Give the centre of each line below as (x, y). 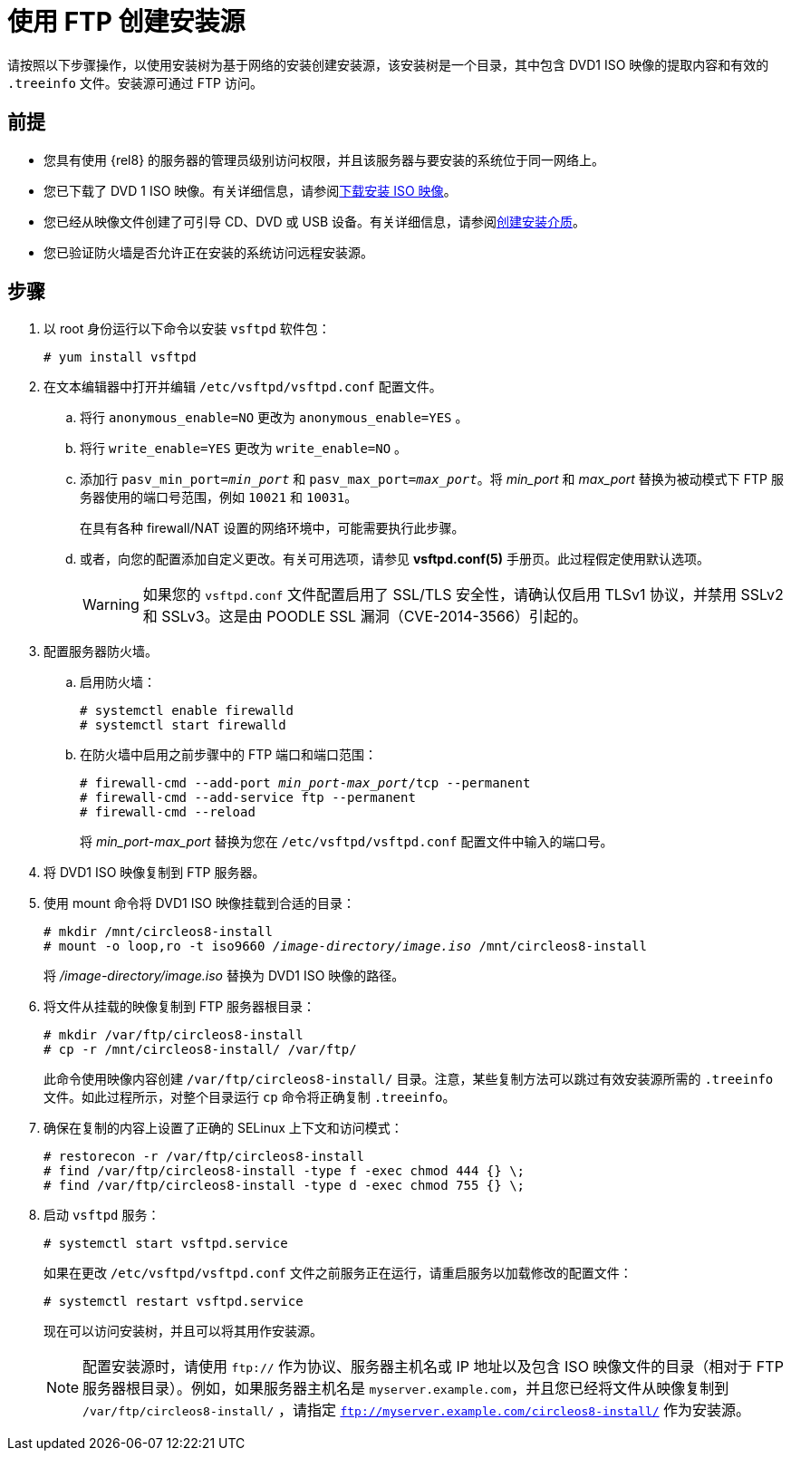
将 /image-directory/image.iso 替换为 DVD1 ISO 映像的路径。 (224, 976)
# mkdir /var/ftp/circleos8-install (174, 1035)
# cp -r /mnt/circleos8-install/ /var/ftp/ (200, 1050)
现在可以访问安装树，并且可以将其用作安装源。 (183, 1331)
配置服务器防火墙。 (101, 652)
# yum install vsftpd (120, 357)
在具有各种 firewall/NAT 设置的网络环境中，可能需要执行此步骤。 (272, 528)
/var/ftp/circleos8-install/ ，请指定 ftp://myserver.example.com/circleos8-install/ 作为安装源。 (417, 1410)
